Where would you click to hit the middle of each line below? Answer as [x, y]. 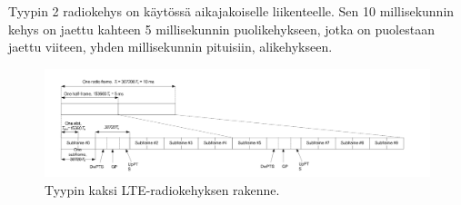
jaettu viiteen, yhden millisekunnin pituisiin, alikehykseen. [170, 47]
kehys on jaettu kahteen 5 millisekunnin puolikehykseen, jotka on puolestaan [221, 29]
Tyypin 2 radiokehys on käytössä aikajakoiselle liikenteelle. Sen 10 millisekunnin [231, 11]
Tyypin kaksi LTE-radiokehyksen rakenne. [162, 190]
